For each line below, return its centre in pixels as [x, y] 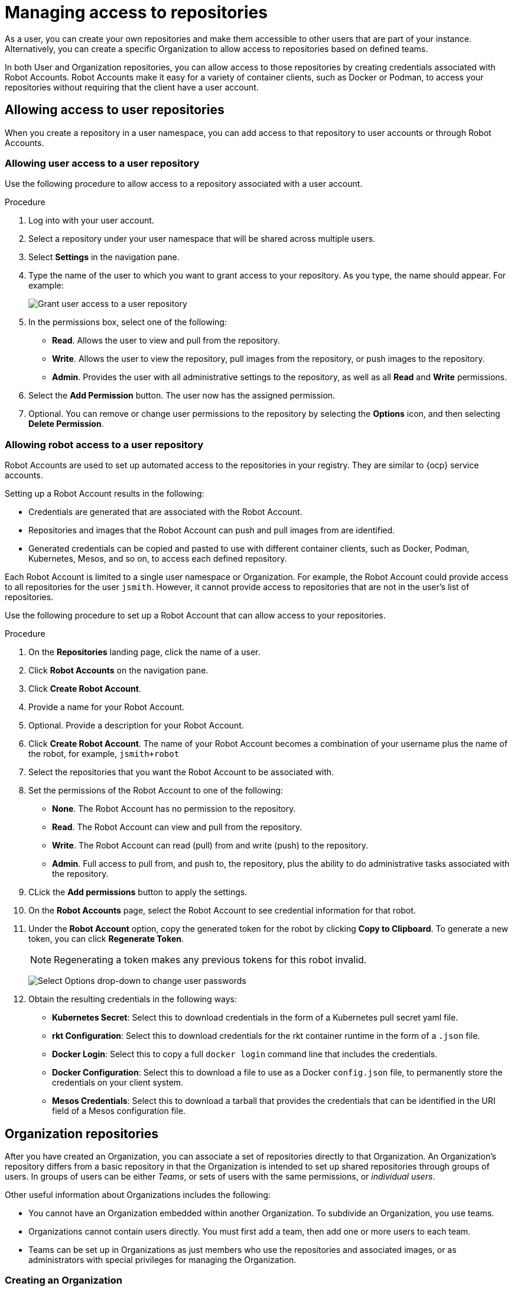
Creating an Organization [64, 1280]
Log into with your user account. [91, 221]
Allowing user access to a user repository [102, 163]
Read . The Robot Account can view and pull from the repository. [177, 827]
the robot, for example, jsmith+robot [104, 754]
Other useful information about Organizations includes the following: [138, 1194]
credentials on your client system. [118, 1083]
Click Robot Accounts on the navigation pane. [118, 671]
